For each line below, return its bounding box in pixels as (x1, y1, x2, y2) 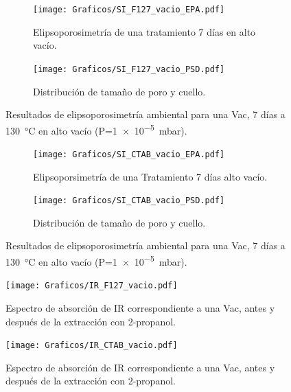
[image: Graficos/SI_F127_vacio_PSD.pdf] (33, 64, 225, 74)
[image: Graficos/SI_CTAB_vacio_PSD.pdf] (33, 196, 225, 206)
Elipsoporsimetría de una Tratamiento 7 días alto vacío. (33, 169, 268, 183)
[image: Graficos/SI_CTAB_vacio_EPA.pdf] (33, 149, 225, 159)
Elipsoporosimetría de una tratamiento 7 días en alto (33, 24, 256, 38)
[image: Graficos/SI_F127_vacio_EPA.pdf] (33, 5, 225, 14)
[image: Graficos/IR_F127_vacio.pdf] (5, 281, 178, 291)
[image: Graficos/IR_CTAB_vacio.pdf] (5, 341, 178, 351)
